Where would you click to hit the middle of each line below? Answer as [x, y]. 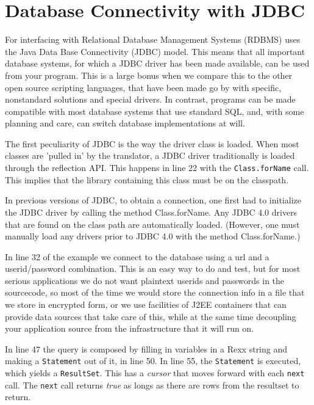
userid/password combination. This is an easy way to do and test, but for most [153, 268]
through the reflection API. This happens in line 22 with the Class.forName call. [157, 168]
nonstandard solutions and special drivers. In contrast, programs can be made [150, 99]
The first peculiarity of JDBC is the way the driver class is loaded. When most [152, 143]
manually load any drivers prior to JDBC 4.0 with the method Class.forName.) [153, 236]
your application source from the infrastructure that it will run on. [130, 328]
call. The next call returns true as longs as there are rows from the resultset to [152, 385]
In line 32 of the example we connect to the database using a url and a [137, 256]
